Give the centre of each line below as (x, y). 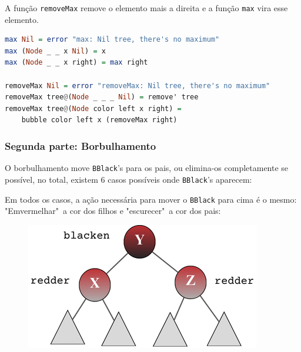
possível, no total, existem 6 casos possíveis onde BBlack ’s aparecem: (128, 179)
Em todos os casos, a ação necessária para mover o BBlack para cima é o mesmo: (151, 199)
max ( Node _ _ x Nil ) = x (55, 51)
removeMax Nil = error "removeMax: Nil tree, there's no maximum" (138, 86)
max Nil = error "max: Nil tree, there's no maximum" (112, 40)
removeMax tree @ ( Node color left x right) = (93, 108)
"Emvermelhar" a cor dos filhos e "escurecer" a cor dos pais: (113, 211)
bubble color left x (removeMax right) (99, 120)
